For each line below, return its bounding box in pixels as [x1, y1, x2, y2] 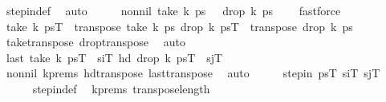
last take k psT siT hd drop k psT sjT [6, 49, 223, 65]
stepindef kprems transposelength [32, 80, 210, 96]
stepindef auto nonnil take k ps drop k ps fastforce [6, 2, 341, 18]
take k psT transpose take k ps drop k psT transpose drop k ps [6, 18, 353, 34]
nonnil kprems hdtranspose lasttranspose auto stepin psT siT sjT [6, 65, 380, 81]
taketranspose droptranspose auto [6, 33, 185, 50]
